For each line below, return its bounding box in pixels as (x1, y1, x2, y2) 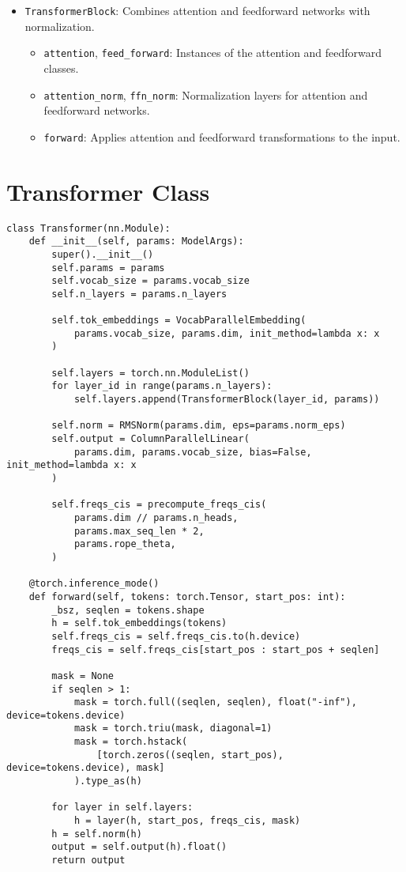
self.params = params (51, 262, 165, 274)
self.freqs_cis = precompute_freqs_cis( (51, 499, 267, 511)
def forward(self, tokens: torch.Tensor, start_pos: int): (28, 591, 346, 602)
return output (51, 855, 126, 866)
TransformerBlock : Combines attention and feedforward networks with (24, 2, 370, 18)
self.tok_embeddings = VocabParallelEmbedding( (51, 315, 306, 327)
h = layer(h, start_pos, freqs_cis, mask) (73, 815, 301, 827)
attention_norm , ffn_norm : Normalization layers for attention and (43, 86, 368, 103)
